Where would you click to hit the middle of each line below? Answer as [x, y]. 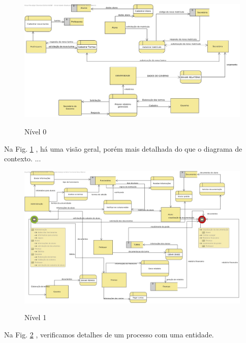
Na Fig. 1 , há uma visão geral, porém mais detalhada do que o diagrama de [123, 148]
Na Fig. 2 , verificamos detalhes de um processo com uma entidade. [109, 334]
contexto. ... [23, 159]
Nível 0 [36, 131]
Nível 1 [36, 317]
